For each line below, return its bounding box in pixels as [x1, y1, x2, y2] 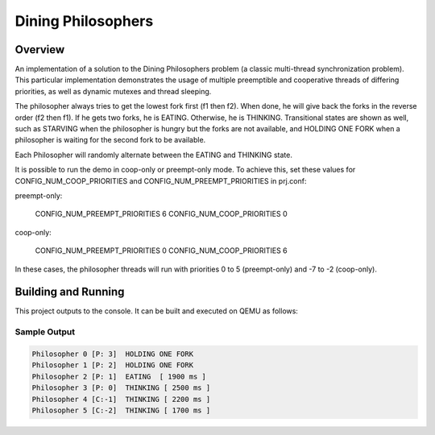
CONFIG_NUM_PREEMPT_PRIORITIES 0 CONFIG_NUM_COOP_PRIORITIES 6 [35, 246, 288, 255]
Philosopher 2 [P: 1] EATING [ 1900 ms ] [31, 371, 207, 381]
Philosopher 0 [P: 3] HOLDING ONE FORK [31, 349, 193, 358]
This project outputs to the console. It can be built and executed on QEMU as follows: [14, 306, 298, 316]
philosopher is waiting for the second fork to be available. [14, 135, 206, 145]
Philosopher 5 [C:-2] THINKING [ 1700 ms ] [31, 405, 211, 415]
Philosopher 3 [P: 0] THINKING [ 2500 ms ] [31, 383, 211, 392]
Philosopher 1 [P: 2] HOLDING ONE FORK [31, 361, 193, 370]
